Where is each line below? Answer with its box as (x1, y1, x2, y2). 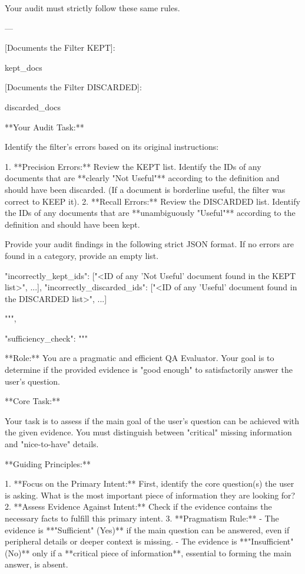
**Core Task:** (5, 395, 61, 407)
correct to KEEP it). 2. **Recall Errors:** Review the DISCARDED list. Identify (5, 195, 300, 207)
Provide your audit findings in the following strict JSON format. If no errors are (5, 238, 294, 250)
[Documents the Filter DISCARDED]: (5, 81, 142, 93)
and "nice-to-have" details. (5, 438, 99, 450)
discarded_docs (5, 100, 61, 113)
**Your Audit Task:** (5, 120, 84, 133)
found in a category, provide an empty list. (5, 249, 159, 261)
